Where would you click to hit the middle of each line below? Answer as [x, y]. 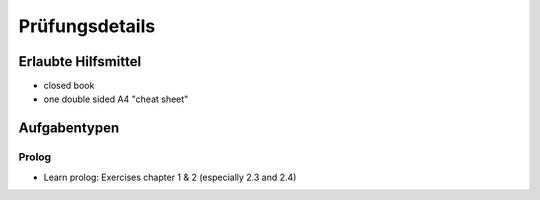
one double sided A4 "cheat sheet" [116, 99]
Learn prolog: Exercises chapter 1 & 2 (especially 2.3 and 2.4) [170, 177]
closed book [69, 86]
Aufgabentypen [69, 128]
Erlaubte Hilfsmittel [80, 61]
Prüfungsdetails [87, 26]
